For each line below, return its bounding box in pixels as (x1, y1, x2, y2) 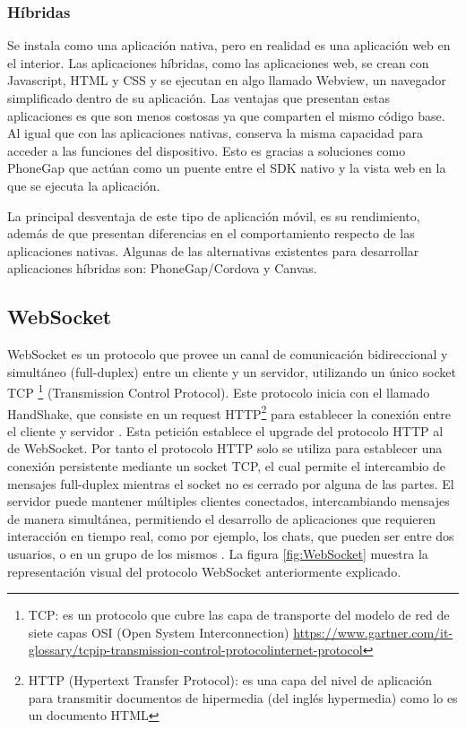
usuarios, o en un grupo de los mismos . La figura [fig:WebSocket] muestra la (7, 544, 428, 562)
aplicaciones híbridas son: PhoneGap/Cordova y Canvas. (7, 259, 317, 278)
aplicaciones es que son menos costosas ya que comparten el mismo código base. (7, 106, 445, 124)
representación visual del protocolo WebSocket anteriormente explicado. (7, 562, 401, 580)
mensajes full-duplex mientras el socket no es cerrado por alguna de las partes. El (7, 474, 454, 493)
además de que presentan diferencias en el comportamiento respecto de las (7, 224, 415, 243)
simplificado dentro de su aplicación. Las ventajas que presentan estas (7, 89, 391, 107)
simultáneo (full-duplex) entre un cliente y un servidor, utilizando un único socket (7, 362, 456, 381)
